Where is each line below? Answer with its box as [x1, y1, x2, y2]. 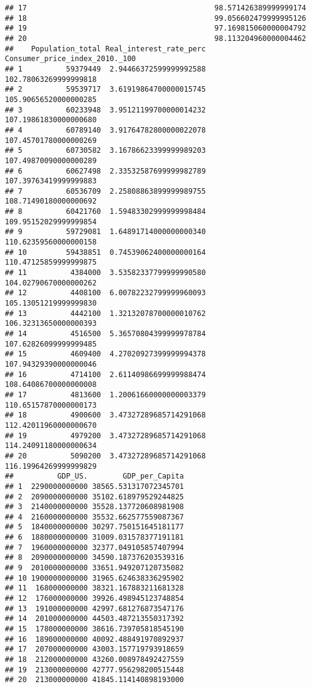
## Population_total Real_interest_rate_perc [5, 44, 206, 53]
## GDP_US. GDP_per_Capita [5, 472, 184, 481]
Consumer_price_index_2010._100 [5, 54, 136, 64]
